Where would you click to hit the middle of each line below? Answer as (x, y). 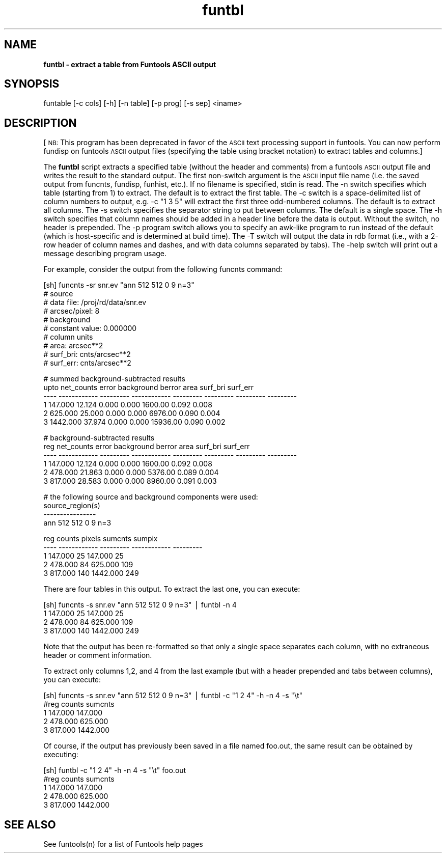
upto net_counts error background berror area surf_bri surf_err (149, 388)
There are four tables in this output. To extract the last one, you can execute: (172, 589)
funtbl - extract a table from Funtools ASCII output (130, 64)
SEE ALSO (30, 824)
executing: (61, 755)
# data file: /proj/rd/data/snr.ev (95, 302)
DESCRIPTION (40, 123)
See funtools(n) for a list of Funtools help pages (123, 844)
